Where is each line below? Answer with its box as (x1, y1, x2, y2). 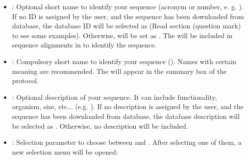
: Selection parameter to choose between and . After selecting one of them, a (12, 137, 242, 147)
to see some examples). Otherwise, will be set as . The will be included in (12, 30, 233, 40)
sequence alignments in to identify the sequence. (12, 40, 157, 50)
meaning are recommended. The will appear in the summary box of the (12, 66, 227, 76)
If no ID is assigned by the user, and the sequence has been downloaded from (12, 11, 244, 21)
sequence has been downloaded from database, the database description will (12, 111, 240, 121)
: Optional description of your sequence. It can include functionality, (12, 91, 217, 102)
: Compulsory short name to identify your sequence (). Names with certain (12, 56, 236, 66)
